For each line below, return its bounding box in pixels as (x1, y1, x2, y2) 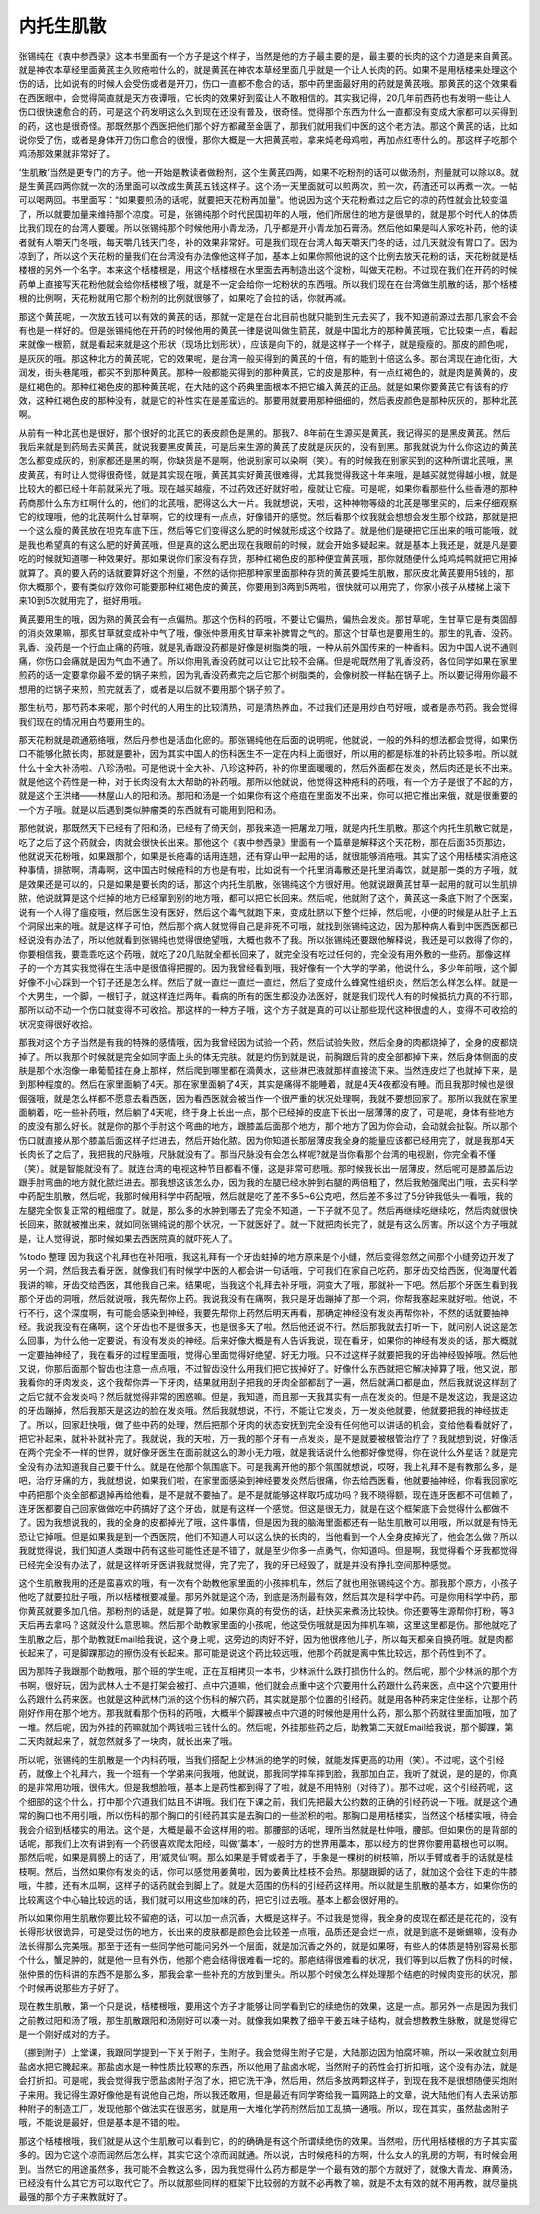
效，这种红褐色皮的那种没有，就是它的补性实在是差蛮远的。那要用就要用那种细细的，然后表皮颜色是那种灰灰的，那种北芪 (18, 394, 518, 406)
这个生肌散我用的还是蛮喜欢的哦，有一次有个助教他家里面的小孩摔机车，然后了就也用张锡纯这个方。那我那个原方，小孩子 (18, 1576, 518, 1589)
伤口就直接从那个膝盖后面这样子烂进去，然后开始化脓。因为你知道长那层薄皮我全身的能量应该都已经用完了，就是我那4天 (18, 1134, 515, 1146)
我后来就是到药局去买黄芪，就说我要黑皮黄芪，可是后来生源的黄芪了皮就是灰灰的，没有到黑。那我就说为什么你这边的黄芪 (18, 441, 518, 453)
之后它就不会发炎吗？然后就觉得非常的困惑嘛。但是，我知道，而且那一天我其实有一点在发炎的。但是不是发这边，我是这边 (18, 1390, 518, 1402)
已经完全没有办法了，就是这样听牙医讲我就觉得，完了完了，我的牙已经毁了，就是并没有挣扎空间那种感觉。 (18, 1558, 457, 1570)
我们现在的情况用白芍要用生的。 (18, 715, 150, 727)
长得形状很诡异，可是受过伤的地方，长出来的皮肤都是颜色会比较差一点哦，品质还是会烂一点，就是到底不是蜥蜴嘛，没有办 (18, 1926, 518, 1938)
